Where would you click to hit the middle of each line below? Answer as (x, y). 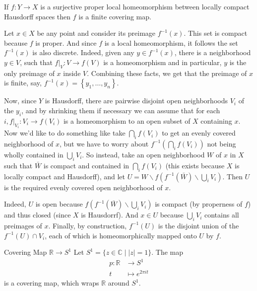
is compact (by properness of (199, 204)
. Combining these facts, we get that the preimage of (167, 73)
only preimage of (29, 73)
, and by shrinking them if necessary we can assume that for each (121, 110)
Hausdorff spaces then (37, 16)
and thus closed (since (37, 215)
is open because (59, 204)
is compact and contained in (86, 165)
